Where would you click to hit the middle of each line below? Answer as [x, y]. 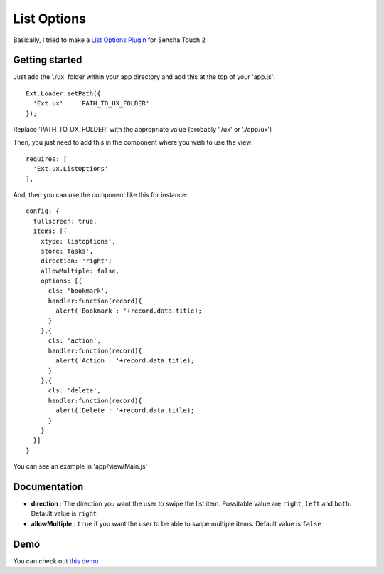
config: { [43, 211]
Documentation [48, 487]
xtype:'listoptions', [78, 241]
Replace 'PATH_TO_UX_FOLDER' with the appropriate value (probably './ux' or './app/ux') [143, 130]
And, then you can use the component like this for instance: [100, 194]
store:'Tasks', [67, 251]
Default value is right [64, 513]
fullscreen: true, [65, 221]
